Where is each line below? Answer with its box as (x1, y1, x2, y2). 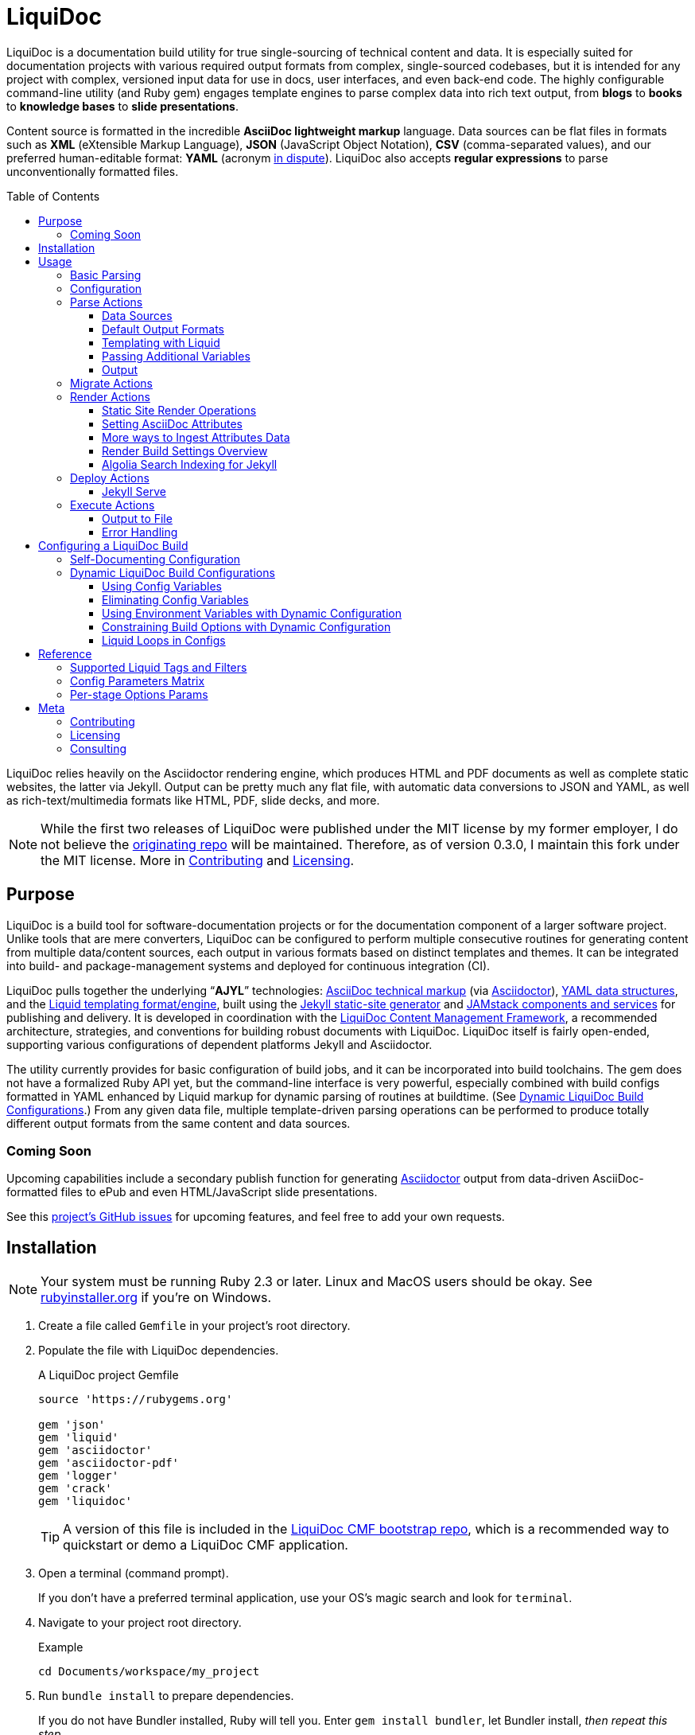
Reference (38, 646, 92, 661)
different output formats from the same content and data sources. (6, 1116, 351, 1130)
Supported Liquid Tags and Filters (70, 660, 247, 674)
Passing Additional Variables (102, 349, 250, 363)
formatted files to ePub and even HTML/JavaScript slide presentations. (6, 1185, 378, 1199)
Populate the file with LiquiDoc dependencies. (38, 1343, 279, 1358)
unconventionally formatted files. (6, 164, 179, 178)
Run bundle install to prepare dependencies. (38, 1689, 294, 1703)
